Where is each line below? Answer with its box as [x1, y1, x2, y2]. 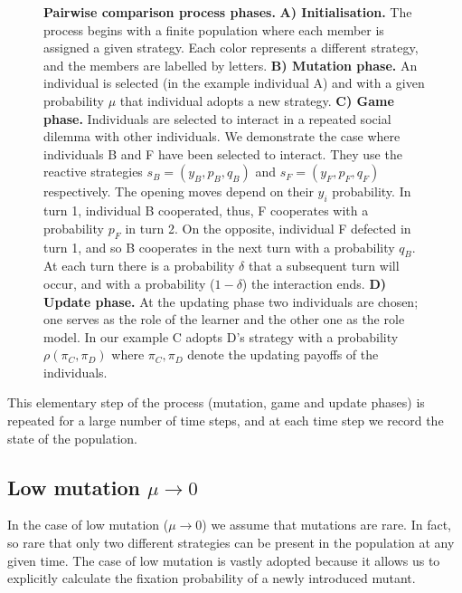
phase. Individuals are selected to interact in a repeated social [43, 109, 391, 128]
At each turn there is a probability [43, 256, 235, 275]
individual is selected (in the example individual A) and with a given [43, 73, 425, 92]
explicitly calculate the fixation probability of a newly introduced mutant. [7, 569, 416, 588]
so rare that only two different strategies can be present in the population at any [7, 533, 455, 552]
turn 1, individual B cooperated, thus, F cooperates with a [43, 201, 369, 220]
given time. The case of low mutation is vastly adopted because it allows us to [7, 550, 440, 569]
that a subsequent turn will [248, 256, 400, 275]
